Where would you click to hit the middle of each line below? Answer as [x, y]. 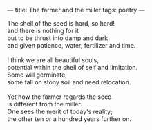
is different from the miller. [45, 104]
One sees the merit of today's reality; [60, 111]
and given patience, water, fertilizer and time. [72, 45]
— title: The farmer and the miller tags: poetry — [76, 10]
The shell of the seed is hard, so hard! [61, 23]
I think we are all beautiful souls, [53, 60]
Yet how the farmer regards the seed [59, 97]
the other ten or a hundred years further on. [69, 119]
